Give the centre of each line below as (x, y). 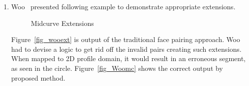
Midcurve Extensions (62, 23)
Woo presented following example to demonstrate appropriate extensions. (123, 6)
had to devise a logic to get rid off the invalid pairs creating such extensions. (126, 49)
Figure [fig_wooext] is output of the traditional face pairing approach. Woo (125, 39)
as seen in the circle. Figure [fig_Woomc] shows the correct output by (117, 68)
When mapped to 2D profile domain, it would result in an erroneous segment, (128, 58)
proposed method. (38, 77)
